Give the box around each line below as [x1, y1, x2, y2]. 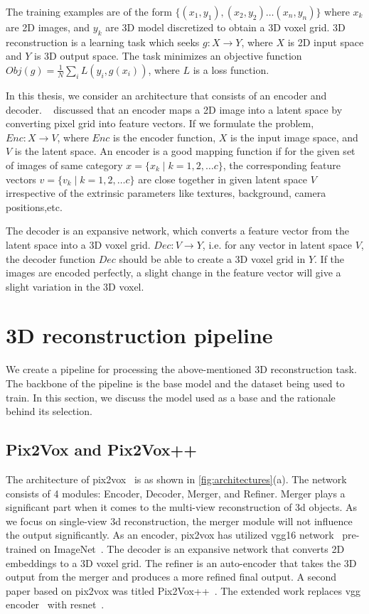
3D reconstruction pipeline [6, 321, 273, 350]
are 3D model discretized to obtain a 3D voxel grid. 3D [105, 20, 346, 34]
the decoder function [6, 251, 96, 266]
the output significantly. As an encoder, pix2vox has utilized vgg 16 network [6, 527, 334, 542]
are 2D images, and [6, 20, 90, 34]
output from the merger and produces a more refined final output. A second [6, 569, 337, 584]
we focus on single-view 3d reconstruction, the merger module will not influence [6, 513, 353, 528]
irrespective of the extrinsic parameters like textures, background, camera [6, 185, 326, 200]
